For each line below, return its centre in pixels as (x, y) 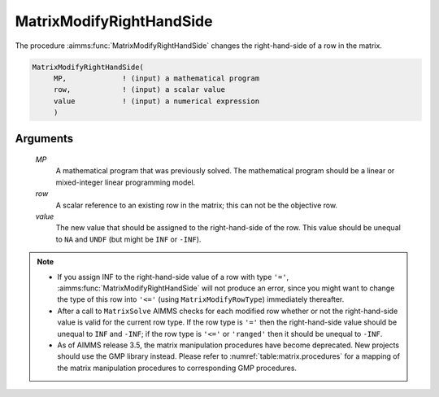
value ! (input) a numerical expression (156, 101)
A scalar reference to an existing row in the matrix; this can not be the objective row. (196, 205)
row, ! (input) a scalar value (139, 90)
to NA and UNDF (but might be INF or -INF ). (128, 239)
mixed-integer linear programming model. (126, 182)
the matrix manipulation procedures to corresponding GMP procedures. (177, 368)
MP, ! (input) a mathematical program (156, 78)
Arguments (44, 138)
